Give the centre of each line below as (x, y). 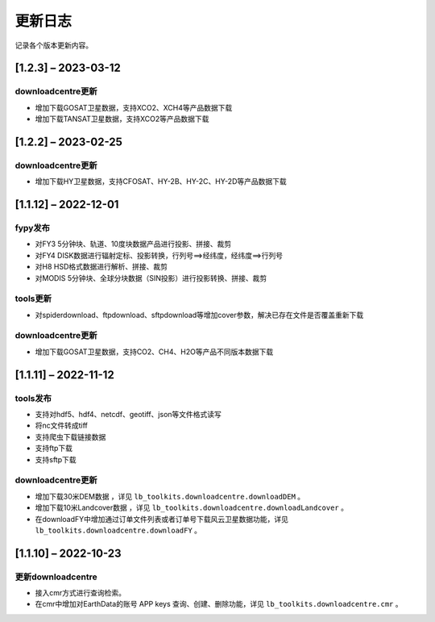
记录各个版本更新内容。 (54, 45)
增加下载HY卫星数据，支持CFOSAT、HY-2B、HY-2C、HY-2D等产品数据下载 (161, 182)
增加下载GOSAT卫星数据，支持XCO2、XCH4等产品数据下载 (134, 107)
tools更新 (33, 298)
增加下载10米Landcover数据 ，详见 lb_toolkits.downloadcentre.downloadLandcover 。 (191, 507)
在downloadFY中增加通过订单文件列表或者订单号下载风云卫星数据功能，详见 (162, 519)
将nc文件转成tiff (62, 426)
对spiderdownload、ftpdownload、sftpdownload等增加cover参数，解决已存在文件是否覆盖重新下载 (199, 315)
